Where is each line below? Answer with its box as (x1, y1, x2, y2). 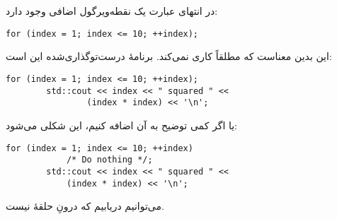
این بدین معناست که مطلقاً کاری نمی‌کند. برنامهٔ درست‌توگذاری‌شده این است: (6, 49, 332, 64)
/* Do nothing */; (66, 155, 153, 165)
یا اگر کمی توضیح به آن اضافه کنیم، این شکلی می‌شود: (6, 118, 238, 132)
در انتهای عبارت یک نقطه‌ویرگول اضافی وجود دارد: (6, 4, 218, 18)
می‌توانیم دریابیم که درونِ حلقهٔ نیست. (6, 199, 164, 213)
